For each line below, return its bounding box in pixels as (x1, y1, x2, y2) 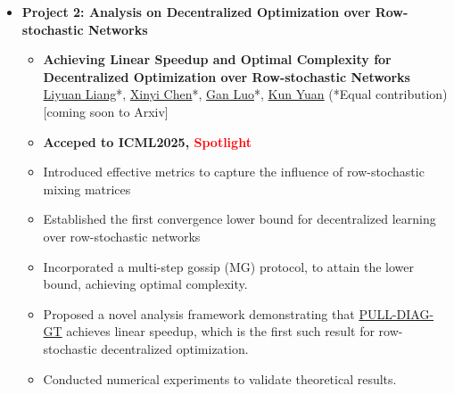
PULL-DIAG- (359, 304, 434, 323)
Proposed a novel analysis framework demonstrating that (43, 304, 355, 323)
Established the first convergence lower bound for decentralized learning (43, 209, 436, 228)
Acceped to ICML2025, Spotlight (43, 132, 252, 151)
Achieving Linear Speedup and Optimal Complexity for (43, 50, 392, 69)
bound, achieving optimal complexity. (43, 275, 248, 293)
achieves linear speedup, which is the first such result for (66, 322, 375, 341)
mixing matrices (43, 179, 131, 198)
